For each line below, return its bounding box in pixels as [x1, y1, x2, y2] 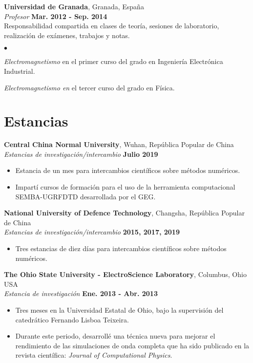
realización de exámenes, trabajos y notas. [4, 30, 130, 40]
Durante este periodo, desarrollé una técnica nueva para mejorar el [15, 331, 215, 341]
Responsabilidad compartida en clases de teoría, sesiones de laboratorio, [4, 21, 219, 31]
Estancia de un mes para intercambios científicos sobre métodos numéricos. [15, 165, 240, 175]
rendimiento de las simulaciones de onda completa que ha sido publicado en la [15, 340, 250, 350]
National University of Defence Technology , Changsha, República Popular [4, 208, 245, 218]
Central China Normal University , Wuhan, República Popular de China [4, 139, 234, 149]
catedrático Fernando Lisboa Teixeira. [15, 314, 129, 324]
